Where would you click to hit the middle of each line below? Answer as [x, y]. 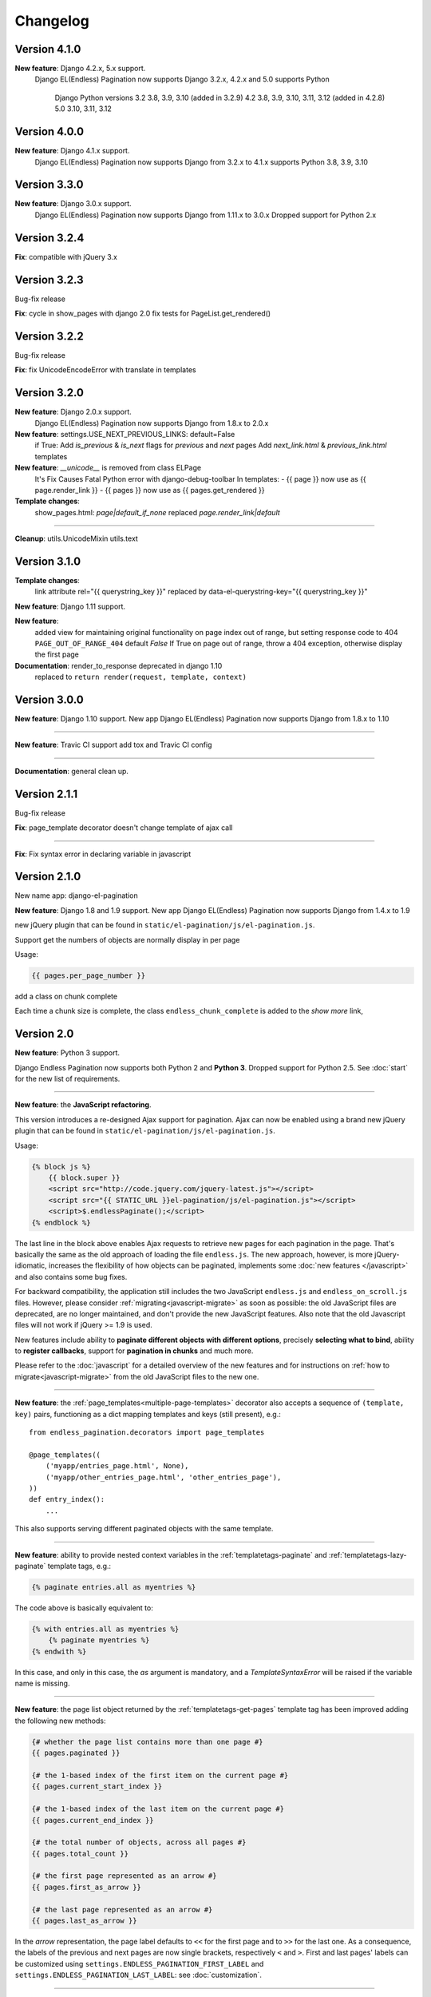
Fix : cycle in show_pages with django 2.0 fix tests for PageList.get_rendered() [143, 314]
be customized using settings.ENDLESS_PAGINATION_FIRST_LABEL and [139, 1963]
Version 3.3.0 [49, 185]
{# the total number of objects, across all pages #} [139, 1842]
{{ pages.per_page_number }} [89, 976]
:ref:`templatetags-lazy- [368, 1554]
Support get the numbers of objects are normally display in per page [127, 939]
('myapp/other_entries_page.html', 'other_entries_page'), [163, 1477]
